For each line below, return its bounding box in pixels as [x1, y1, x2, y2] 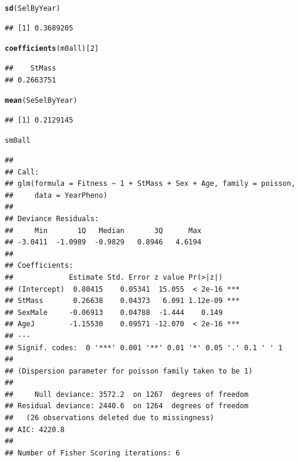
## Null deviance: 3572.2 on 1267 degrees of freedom [5, 390, 249, 399]
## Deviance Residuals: [5, 214, 99, 223]
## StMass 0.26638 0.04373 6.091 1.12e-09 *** [5, 296, 240, 305]
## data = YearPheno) [5, 191, 107, 200]
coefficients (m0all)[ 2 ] [5, 44, 99, 53]
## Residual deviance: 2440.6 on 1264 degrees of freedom [5, 402, 249, 411]
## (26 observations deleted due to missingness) [5, 414, 214, 423]
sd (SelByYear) [5, 4, 61, 13]
